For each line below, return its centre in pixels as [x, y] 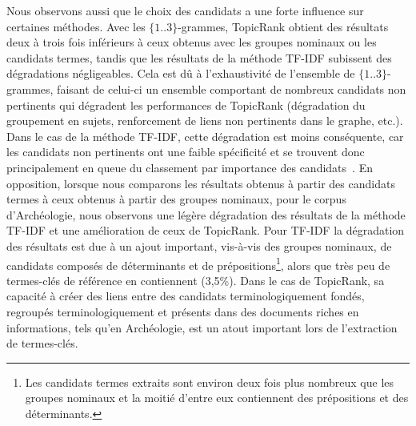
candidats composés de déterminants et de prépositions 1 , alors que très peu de [198, 263]
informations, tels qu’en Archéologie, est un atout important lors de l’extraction [202, 327]
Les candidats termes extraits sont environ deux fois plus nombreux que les [210, 382]
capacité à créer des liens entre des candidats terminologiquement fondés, [186, 296]
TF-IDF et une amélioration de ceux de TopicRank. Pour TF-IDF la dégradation [206, 230]
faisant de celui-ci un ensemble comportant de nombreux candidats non [232, 88]
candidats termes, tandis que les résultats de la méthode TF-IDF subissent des [199, 57]
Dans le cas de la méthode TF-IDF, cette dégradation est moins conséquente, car [205, 136]
